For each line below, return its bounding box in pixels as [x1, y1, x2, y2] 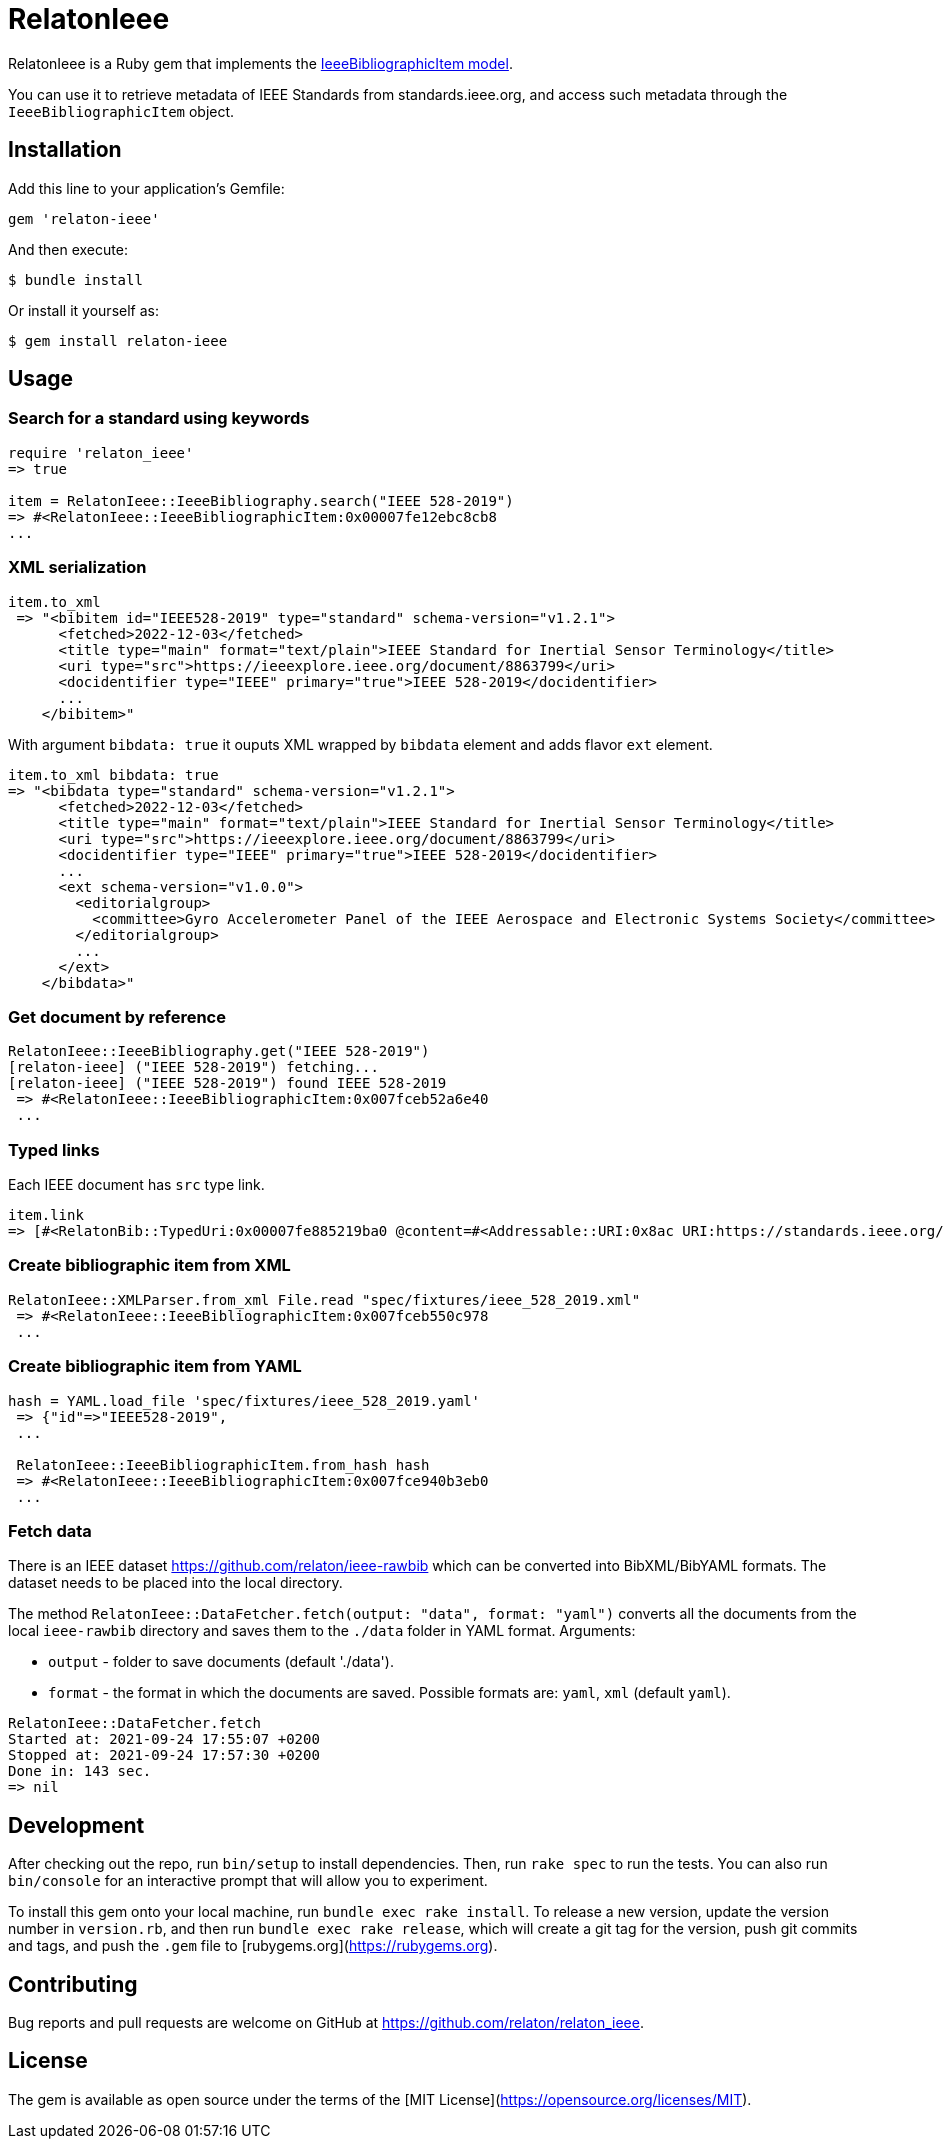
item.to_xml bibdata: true [8, 766, 219, 783]
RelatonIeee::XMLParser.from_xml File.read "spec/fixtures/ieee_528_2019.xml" [8, 1291, 641, 1308]
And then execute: [8, 240, 128, 258]
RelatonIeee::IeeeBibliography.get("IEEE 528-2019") [8, 1043, 430, 1060]
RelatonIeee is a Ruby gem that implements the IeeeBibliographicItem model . [8, 54, 513, 72]
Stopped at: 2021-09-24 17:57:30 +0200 [8, 1747, 320, 1764]
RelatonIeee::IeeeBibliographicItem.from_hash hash [16, 1456, 430, 1473]
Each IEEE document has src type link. [8, 1176, 265, 1194]
